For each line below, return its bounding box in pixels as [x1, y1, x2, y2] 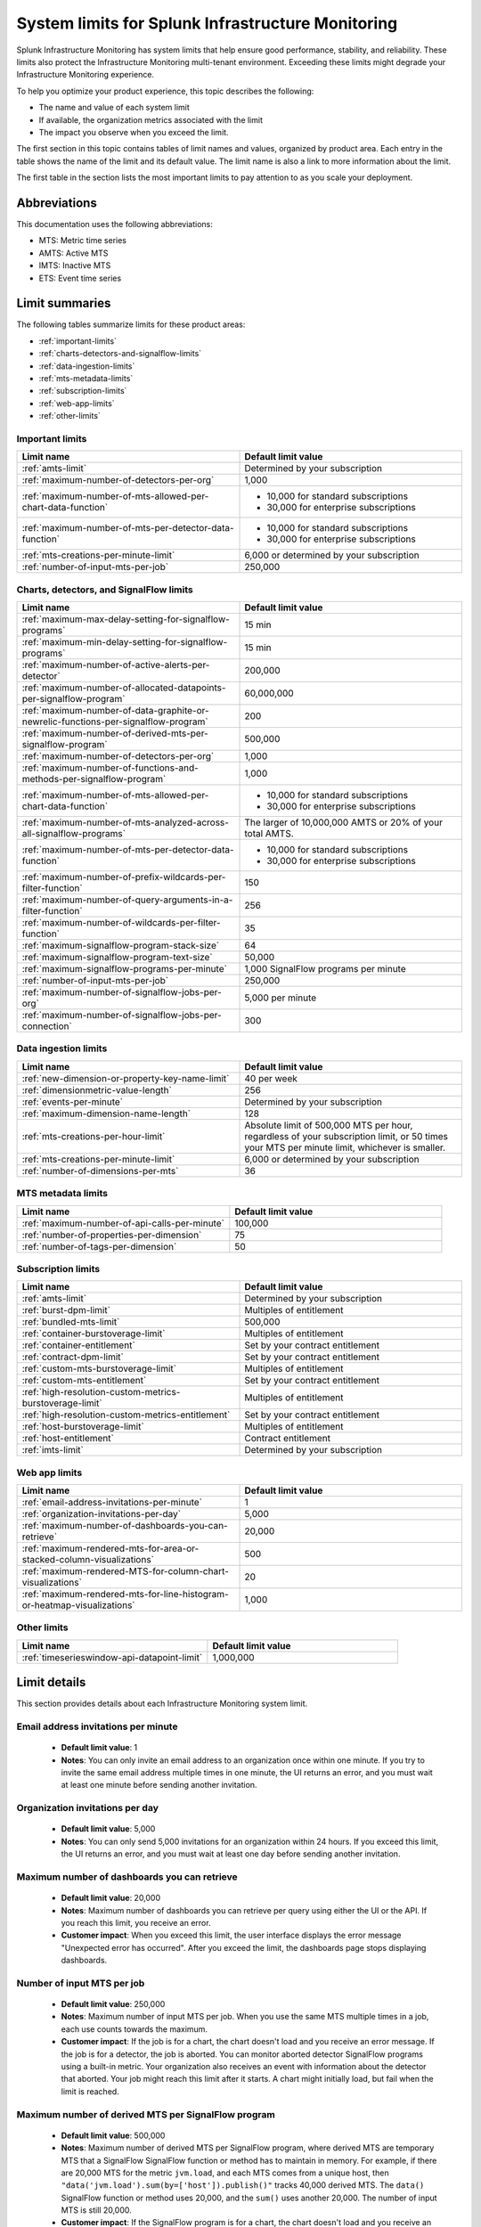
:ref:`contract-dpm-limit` [21, 1350, 124, 1363]
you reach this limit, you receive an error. [61, 1917, 211, 1928]
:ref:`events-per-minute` [21, 1096, 124, 1108]
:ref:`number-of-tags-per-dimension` [21, 1240, 177, 1252]
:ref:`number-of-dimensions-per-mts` [21, 1164, 179, 1177]
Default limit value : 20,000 [61, 1893, 161, 1904]
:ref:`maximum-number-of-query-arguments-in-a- [21, 893, 233, 906]
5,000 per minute [244, 991, 317, 1004]
